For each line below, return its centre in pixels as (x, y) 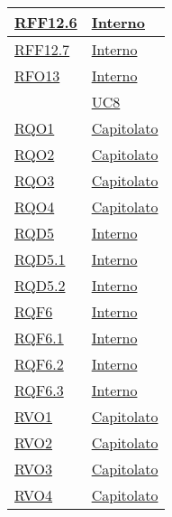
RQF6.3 (39, 390)
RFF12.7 (42, 49)
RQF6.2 (39, 364)
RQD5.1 (40, 259)
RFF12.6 (46, 22)
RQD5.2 (40, 285)
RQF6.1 (39, 338)
